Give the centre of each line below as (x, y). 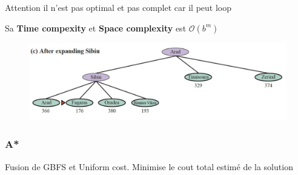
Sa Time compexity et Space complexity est (96, 28)
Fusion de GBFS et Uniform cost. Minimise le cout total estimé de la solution (149, 166)
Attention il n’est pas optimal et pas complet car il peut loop (118, 7)
